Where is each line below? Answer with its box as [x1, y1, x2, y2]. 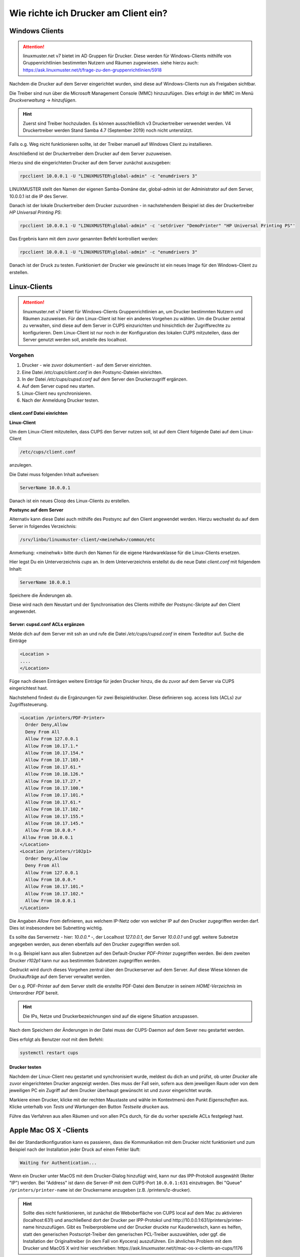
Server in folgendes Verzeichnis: [9, 523, 77, 529]
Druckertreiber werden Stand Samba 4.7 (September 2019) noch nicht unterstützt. [23, 127, 193, 133]
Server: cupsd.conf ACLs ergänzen [9, 621, 85, 627]
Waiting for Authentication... [20, 1159, 97, 1165]
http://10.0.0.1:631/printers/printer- [172, 1217, 244, 1223]
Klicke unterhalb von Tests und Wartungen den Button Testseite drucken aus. [9, 1104, 169, 1110]
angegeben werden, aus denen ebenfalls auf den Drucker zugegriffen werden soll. [9, 941, 180, 947]
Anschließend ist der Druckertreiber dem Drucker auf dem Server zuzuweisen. [9, 150, 172, 156]
